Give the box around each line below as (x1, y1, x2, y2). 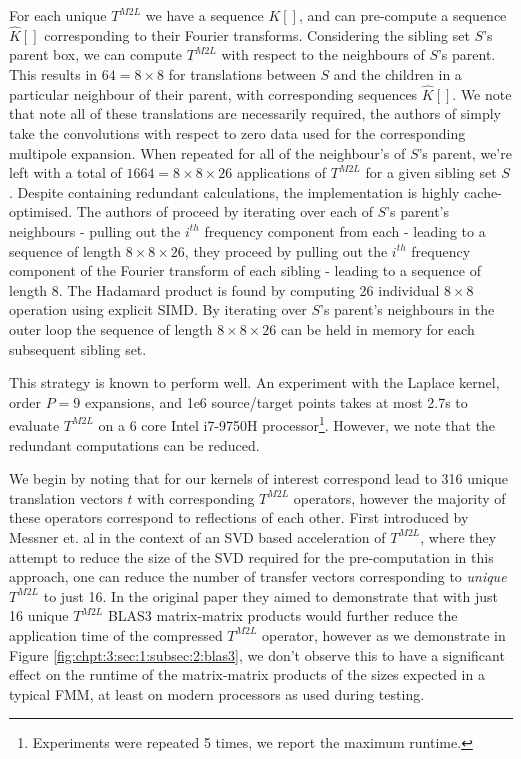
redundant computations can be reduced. (9, 434, 260, 455)
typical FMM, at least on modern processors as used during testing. (9, 683, 425, 704)
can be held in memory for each (280, 318, 475, 339)
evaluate (9, 414, 60, 435)
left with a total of (9, 162, 122, 183)
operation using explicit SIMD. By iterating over (9, 299, 307, 320)
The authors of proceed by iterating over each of (76, 201, 373, 222)
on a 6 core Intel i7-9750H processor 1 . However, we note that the (98, 412, 496, 435)
